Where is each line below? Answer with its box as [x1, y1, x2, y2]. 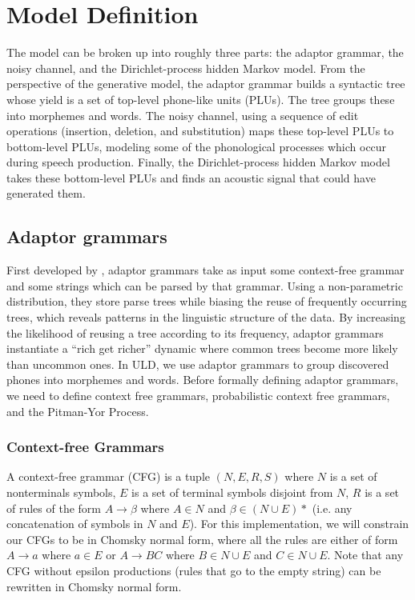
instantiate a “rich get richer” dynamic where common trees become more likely [6, 340, 398, 357]
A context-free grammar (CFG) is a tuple [6, 468, 211, 485]
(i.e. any [312, 499, 353, 516]
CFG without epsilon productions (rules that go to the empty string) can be [6, 562, 381, 578]
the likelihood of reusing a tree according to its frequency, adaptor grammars [6, 324, 384, 341]
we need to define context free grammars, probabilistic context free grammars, [6, 387, 390, 404]
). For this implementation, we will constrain [189, 515, 409, 532]
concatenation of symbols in [6, 515, 143, 532]
